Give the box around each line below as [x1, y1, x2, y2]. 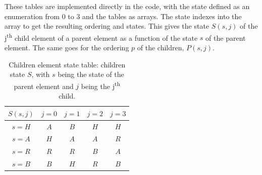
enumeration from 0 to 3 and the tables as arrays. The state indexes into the [5, 11, 242, 21]
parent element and [14, 80, 74, 91]
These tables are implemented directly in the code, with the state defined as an [5, 1, 250, 11]
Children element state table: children [9, 59, 126, 69]
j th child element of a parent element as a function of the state [5, 31, 198, 43]
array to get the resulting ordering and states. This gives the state [5, 21, 209, 31]
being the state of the [58, 69, 124, 79]
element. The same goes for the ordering [5, 42, 129, 53]
